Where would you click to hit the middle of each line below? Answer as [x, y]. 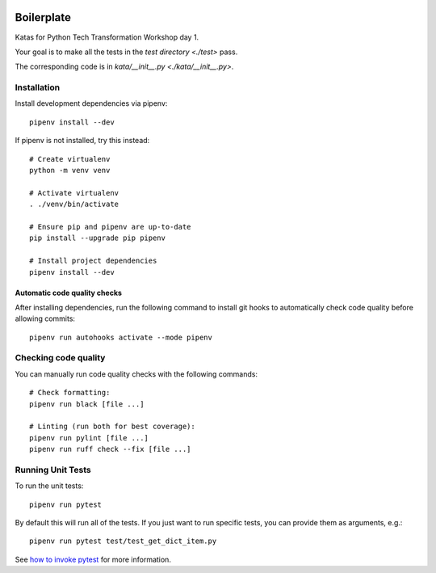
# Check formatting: [70, 393]
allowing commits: [45, 318]
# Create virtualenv [70, 159]
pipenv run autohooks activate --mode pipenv [121, 337]
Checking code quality [60, 358]
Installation [38, 87]
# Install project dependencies [93, 261]
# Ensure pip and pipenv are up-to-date [110, 227]
